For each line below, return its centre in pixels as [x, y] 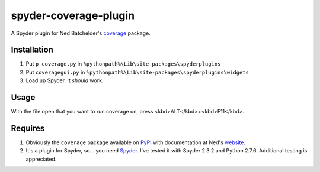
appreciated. [41, 159]
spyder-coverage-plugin [73, 15]
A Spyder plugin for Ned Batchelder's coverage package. [81, 33]
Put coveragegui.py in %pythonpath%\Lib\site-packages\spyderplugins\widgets [137, 72]
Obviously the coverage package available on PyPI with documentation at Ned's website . [136, 142]
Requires [28, 128]
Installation [32, 50]
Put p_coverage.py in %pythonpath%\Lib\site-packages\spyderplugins [123, 64]
